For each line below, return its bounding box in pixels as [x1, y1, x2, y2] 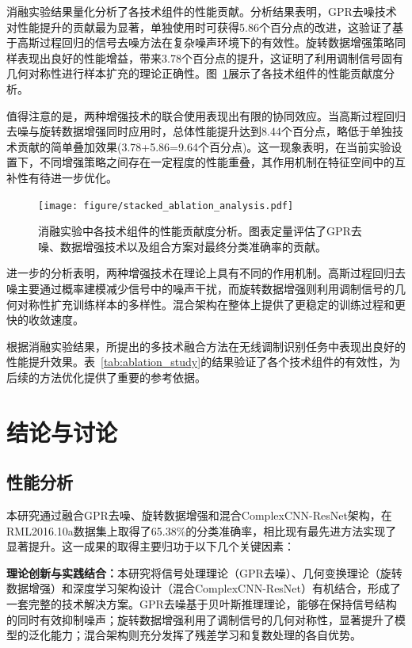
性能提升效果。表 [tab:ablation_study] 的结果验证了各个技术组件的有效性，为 [6, 353, 401, 370]
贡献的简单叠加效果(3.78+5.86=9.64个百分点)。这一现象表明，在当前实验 [17, 138, 391, 154]
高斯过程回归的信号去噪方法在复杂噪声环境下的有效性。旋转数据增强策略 [17, 34, 395, 51]
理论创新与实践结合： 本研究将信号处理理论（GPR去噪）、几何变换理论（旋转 [6, 564, 402, 581]
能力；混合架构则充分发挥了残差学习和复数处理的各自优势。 [50, 627, 361, 643]
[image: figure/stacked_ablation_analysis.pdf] [38, 200, 294, 212]
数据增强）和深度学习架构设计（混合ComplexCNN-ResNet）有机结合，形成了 [6, 580, 402, 597]
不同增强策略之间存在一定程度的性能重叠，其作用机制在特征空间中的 [39, 154, 395, 170]
